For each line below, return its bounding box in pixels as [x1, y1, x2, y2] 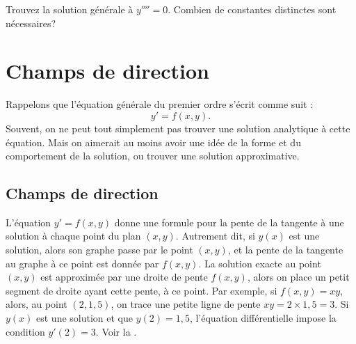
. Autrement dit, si [175, 228, 255, 243]
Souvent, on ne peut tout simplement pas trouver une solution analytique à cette [6, 120, 350, 135]
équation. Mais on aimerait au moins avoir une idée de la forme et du [6, 134, 301, 149]
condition [6, 324, 45, 338]
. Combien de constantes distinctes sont [168, 2, 337, 16]
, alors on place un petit [247, 269, 350, 284]
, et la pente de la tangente [227, 242, 343, 257]
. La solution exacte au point [198, 256, 321, 270]
